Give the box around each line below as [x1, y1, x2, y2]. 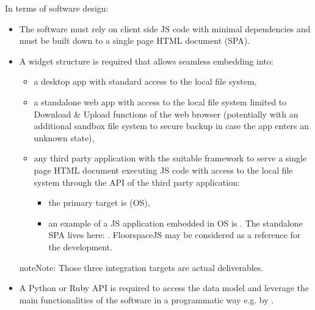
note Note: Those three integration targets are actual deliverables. [19, 261, 264, 273]
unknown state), [34, 131, 95, 144]
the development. [48, 240, 112, 253]
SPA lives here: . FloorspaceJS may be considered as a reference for [48, 228, 301, 241]
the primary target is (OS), [48, 196, 150, 209]
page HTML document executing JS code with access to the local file [34, 163, 293, 176]
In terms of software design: [5, 2, 109, 14]
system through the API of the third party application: [34, 175, 240, 188]
